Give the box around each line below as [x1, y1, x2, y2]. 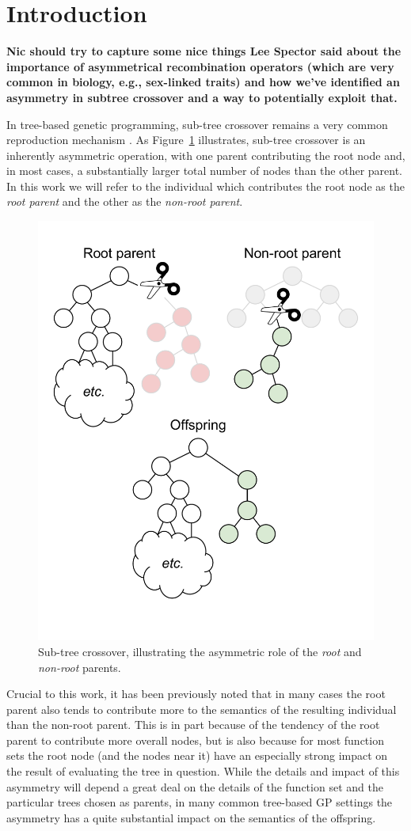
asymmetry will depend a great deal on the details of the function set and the [6, 778, 383, 795]
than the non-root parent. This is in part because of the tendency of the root [6, 716, 380, 733]
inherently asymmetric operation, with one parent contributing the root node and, [6, 146, 405, 163]
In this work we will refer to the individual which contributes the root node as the [6, 177, 405, 194]
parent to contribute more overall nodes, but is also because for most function [6, 731, 384, 748]
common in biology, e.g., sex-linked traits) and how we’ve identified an [6, 74, 400, 90]
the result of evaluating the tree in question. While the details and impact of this [6, 763, 400, 780]
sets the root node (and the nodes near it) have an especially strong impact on [6, 747, 388, 764]
